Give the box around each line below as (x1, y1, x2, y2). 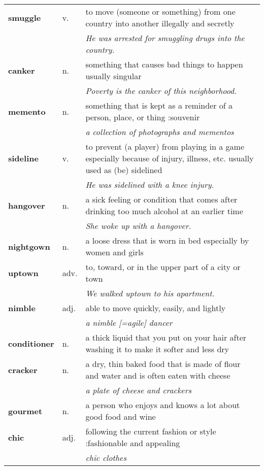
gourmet (8, 405, 43, 417)
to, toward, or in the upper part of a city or (85, 261, 241, 273)
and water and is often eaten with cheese (85, 370, 230, 381)
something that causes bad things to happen (85, 58, 243, 70)
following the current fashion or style (85, 425, 216, 437)
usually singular (85, 70, 142, 82)
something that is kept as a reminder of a (85, 99, 233, 111)
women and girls (85, 246, 144, 258)
